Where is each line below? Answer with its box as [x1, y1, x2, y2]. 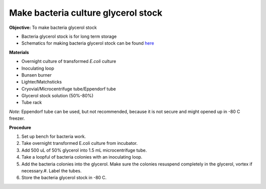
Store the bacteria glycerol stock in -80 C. [21, 175, 107, 181]
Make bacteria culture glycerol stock [9, 7, 163, 18]
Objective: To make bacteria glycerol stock [9, 25, 97, 30]
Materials [9, 49, 29, 55]
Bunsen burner [21, 72, 52, 78]
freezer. [9, 115, 25, 121]
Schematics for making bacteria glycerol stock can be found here [21, 40, 155, 46]
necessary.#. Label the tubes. [21, 167, 82, 174]
